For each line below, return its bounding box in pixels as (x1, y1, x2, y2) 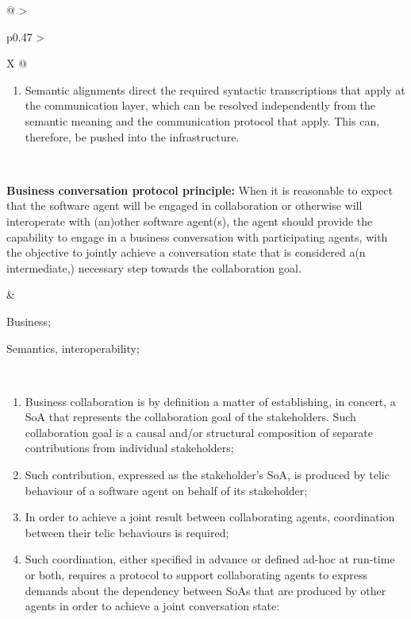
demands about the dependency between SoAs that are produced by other (25, 582, 386, 598)
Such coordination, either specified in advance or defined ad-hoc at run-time (25, 551, 395, 567)
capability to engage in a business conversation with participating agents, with (6, 228, 388, 245)
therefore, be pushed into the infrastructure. (25, 128, 240, 145)
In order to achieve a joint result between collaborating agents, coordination (25, 509, 395, 525)
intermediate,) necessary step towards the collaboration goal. (6, 259, 302, 276)
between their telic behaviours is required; (25, 524, 229, 540)
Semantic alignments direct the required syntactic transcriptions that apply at (25, 81, 405, 98)
